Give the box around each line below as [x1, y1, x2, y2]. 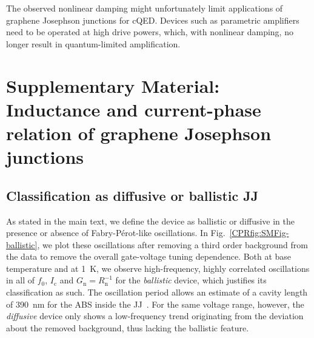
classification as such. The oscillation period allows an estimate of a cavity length [6, 286, 308, 299]
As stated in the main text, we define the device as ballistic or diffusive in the [6, 214, 295, 227]
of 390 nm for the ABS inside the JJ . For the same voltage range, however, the [6, 297, 304, 310]
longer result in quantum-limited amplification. [6, 37, 181, 50]
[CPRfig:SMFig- [229, 226, 289, 239]
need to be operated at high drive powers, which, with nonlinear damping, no [6, 25, 293, 38]
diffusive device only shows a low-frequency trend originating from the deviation [6, 309, 304, 322]
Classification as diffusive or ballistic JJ [6, 186, 259, 204]
